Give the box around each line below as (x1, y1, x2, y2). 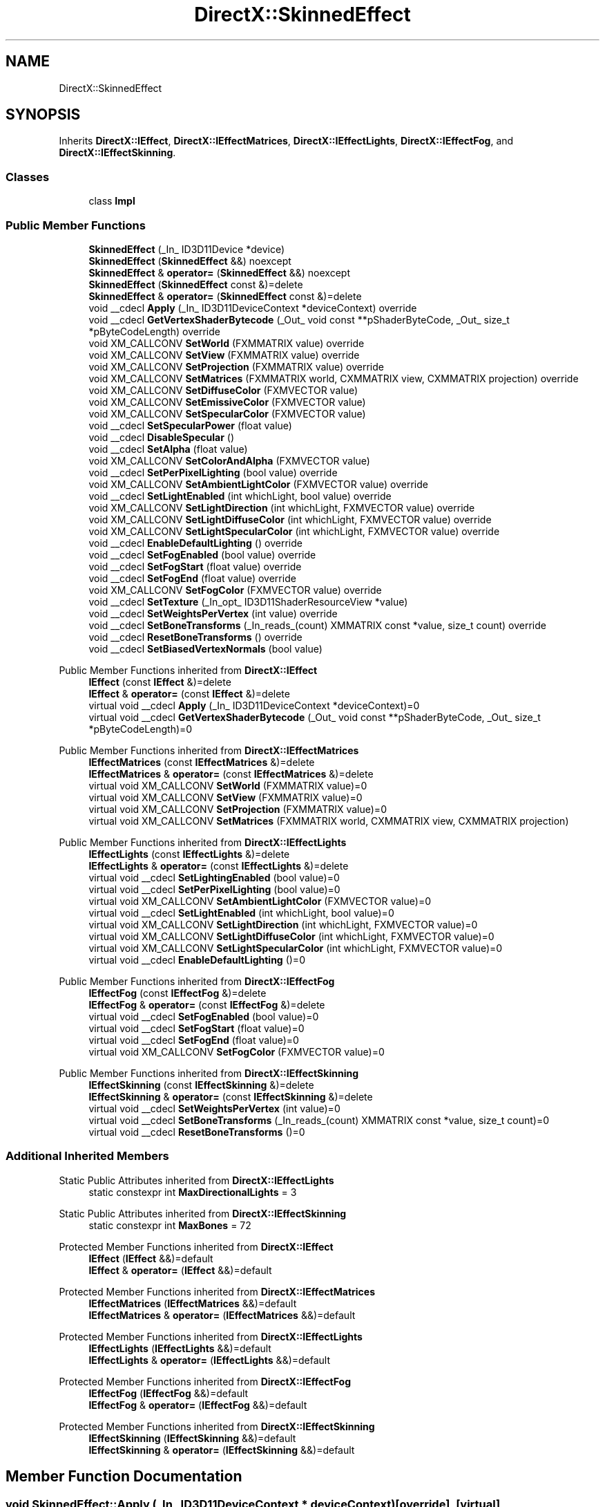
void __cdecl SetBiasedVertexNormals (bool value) (88, 642, 323, 655)
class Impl (88, 195, 135, 207)
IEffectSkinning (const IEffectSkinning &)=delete (88, 1078, 314, 1091)
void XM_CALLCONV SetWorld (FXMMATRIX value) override (88, 337, 365, 349)
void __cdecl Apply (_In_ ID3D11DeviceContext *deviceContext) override (88, 301, 417, 314)
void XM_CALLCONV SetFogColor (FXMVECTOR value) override (88, 583, 382, 596)
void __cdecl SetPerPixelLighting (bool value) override (88, 466, 338, 478)
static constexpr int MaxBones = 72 (88, 1219, 251, 1231)
